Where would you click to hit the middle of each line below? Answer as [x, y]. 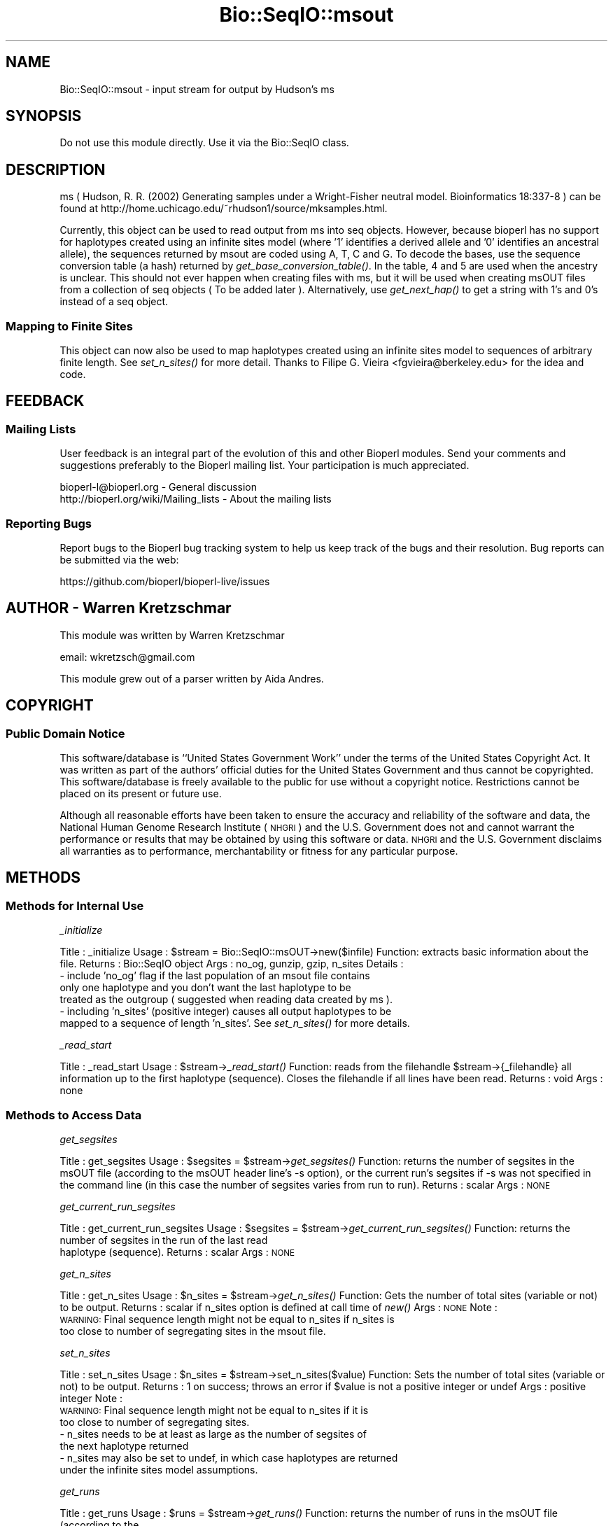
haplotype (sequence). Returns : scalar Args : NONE [177, 1252]
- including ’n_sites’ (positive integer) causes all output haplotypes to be [226, 1011]
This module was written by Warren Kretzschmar [172, 635]
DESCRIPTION [56, 169]
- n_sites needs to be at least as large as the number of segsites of [213, 1434]
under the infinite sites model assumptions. [159, 1470]
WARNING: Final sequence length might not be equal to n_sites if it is [214, 1410]
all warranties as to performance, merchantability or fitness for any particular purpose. [259, 851]
